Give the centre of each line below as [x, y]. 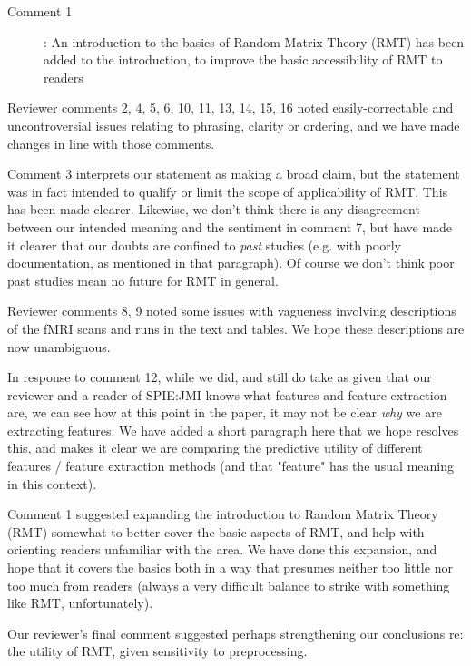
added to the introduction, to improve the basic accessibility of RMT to [243, 59]
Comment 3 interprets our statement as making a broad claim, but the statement [234, 174]
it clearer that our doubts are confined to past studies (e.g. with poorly [204, 245]
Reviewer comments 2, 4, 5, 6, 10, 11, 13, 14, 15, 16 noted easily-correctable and [231, 108]
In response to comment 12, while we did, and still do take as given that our [220, 377]
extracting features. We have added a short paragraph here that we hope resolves [233, 430]
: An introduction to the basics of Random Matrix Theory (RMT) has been [254, 41]
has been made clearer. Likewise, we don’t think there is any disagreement [214, 209]
